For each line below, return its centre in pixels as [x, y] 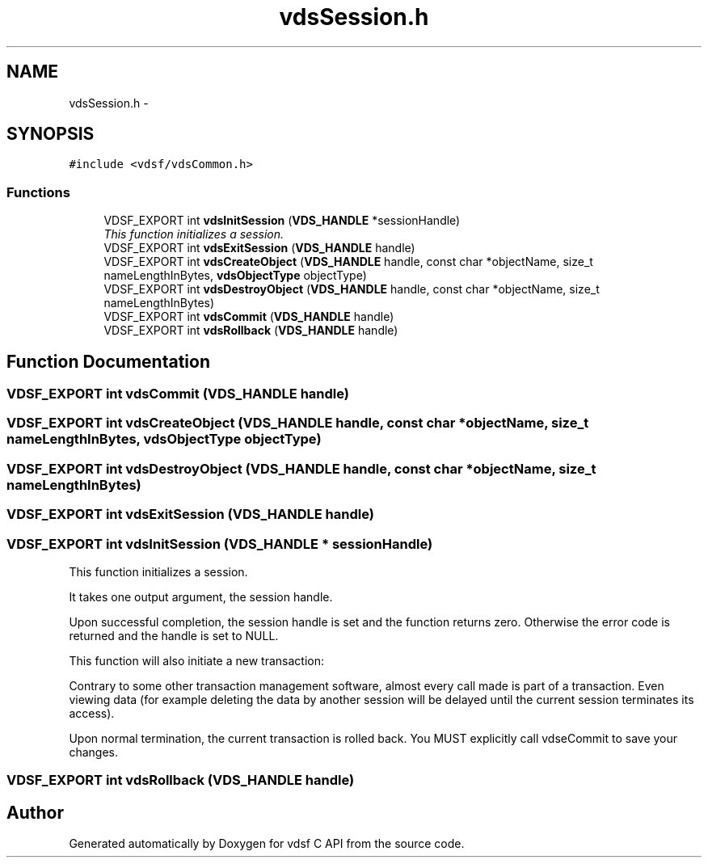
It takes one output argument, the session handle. [201, 596]
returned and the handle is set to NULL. [174, 635]
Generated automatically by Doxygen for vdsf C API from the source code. [267, 844]
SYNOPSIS [51, 134]
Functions [38, 192]
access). [92, 713]
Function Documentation [108, 361]
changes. [93, 752]
